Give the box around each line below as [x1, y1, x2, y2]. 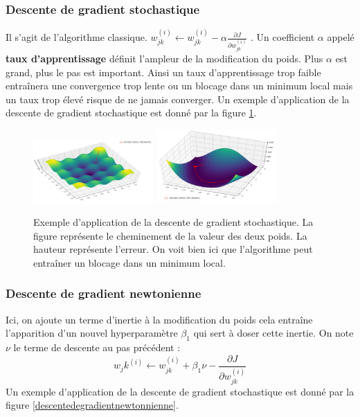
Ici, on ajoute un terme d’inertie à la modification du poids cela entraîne [6, 312, 313, 326]
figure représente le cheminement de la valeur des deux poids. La [33, 228, 307, 242]
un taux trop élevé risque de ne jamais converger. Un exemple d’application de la [6, 91, 350, 106]
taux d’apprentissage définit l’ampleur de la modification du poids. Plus [6, 51, 323, 65]
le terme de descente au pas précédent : [13, 340, 181, 355]
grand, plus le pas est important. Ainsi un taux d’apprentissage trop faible [6, 64, 321, 79]
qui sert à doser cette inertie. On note [193, 326, 354, 340]
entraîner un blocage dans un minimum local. [33, 255, 226, 269]
